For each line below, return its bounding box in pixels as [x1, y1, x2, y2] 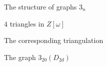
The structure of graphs [4, 1, 77, 11]
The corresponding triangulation [4, 35, 103, 45]
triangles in [9, 18, 44, 28]
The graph [4, 51, 36, 62]
